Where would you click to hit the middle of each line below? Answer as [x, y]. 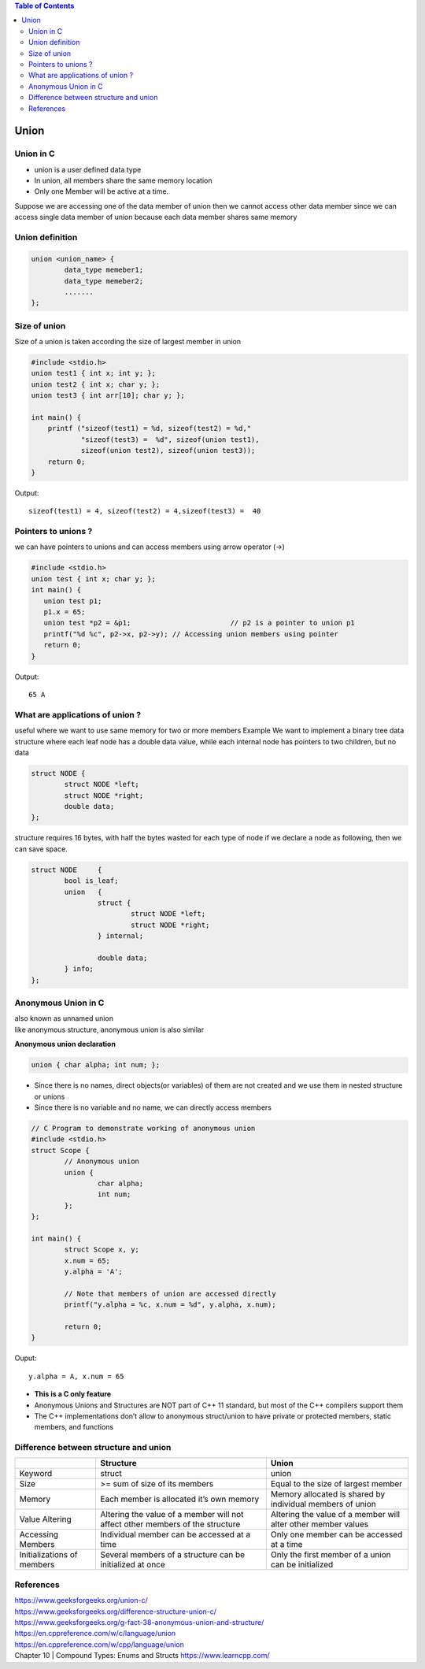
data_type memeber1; [104, 270]
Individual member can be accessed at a [176, 1534]
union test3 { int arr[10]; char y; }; [108, 395]
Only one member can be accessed [336, 1534]
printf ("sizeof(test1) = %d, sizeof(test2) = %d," [150, 428]
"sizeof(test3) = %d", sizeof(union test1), [170, 440]
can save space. [41, 849]
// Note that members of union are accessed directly [170, 1293]
